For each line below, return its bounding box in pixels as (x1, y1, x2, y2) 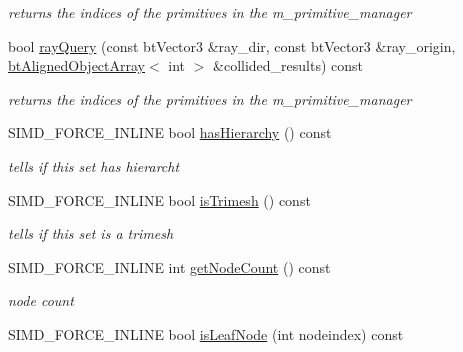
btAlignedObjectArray (8, 55, 146, 76)
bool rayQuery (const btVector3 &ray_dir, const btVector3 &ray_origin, (8, 35, 456, 56)
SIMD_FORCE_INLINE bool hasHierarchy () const (8, 122, 332, 143)
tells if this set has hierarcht (8, 155, 180, 176)
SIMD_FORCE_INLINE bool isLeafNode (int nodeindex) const (8, 323, 404, 344)
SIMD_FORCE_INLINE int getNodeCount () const (8, 256, 331, 277)
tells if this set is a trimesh (8, 223, 174, 244)
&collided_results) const (213, 55, 364, 76)
